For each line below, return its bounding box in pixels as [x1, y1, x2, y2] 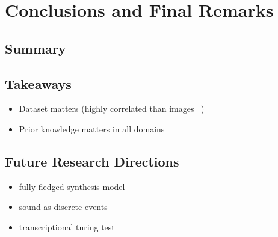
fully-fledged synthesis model [19, 180, 125, 192]
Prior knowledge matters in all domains [19, 122, 165, 135]
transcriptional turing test [19, 220, 115, 233]
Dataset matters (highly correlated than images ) [19, 102, 205, 115]
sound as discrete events [19, 200, 108, 213]
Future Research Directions [5, 152, 179, 170]
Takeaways [5, 74, 72, 93]
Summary [5, 38, 66, 57]
